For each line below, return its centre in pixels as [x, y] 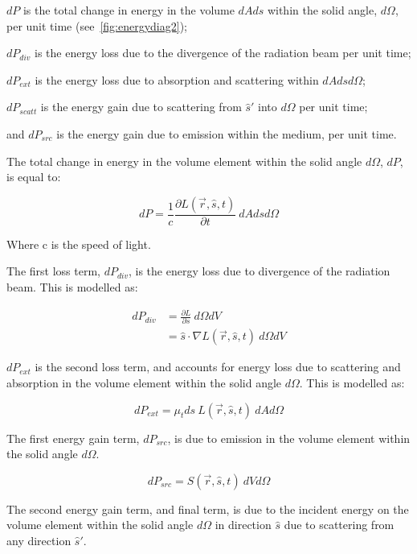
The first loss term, [53, 271]
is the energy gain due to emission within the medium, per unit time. [227, 133]
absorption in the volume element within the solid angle [144, 383]
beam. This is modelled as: [72, 286]
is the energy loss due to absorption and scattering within [177, 79]
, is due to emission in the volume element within [289, 438]
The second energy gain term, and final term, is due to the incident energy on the [208, 509]
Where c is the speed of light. [79, 244]
